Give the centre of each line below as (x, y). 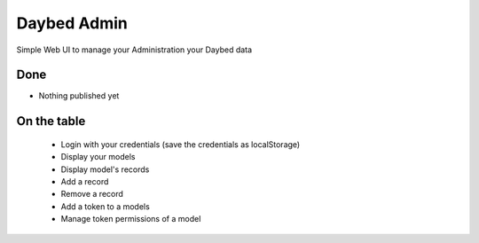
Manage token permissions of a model (131, 219)
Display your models (98, 157)
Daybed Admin (72, 23)
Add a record (85, 182)
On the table (51, 121)
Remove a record (92, 194)
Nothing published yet (79, 96)
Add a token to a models (105, 206)
